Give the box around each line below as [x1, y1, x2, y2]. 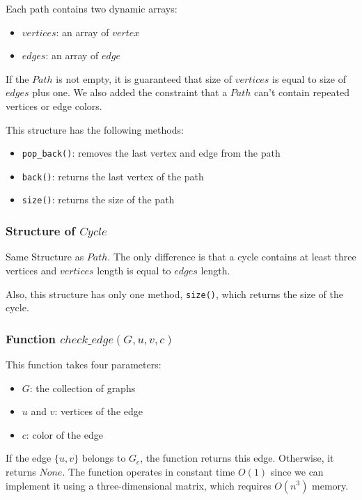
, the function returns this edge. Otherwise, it [140, 451, 334, 465]
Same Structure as [6, 249, 84, 264]
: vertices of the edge [54, 404, 143, 419]
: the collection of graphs [29, 380, 136, 395]
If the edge [6, 451, 52, 465]
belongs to [81, 451, 126, 465]
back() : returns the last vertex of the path [22, 169, 204, 183]
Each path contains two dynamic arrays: [6, 1, 178, 15]
